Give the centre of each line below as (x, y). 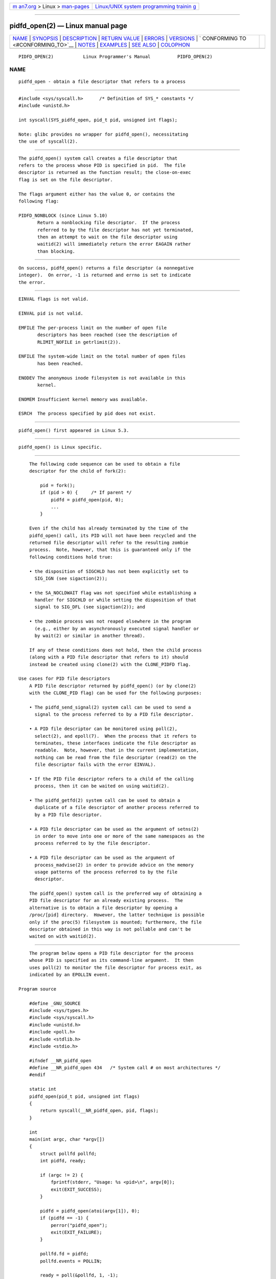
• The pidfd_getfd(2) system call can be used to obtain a (105, 800)
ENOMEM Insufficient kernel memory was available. (83, 399)
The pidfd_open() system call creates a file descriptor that (98, 158)
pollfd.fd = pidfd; (64, 1254)
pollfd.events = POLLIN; (71, 1261)
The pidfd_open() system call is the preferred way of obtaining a (115, 894)
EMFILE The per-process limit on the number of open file (93, 328)
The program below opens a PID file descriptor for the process (111, 953)
